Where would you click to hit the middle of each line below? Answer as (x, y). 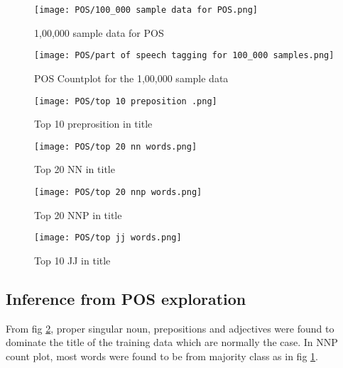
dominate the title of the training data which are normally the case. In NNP (172, 342)
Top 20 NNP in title (78, 214)
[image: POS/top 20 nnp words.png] (118, 192)
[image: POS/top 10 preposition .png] (126, 101)
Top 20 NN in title (75, 169)
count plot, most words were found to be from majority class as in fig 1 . (162, 356)
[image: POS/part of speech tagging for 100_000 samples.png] (184, 56)
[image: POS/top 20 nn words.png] (116, 146)
